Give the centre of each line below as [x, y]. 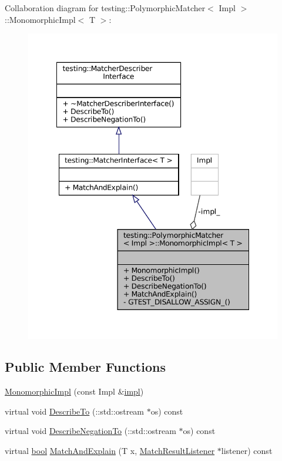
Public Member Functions [85, 367]
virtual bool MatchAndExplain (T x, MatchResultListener [110, 451]
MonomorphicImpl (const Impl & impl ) [74, 391]
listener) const [247, 451]
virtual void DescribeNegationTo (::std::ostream [90, 431]
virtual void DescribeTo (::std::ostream [75, 411]
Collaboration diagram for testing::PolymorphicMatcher [105, 8]
